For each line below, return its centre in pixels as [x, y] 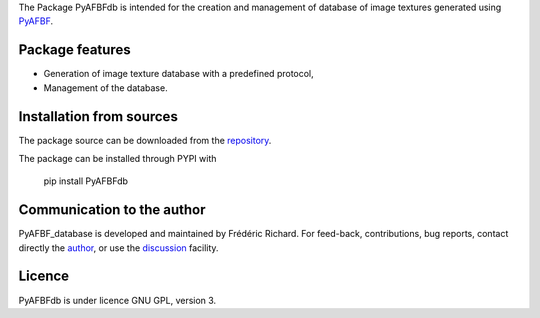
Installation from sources [98, 116]
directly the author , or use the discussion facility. [118, 247]
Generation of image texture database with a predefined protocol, [178, 74]
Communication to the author [112, 210]
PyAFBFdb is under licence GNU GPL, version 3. [117, 300]
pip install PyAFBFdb [86, 181]
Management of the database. [106, 87]
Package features [74, 50]
